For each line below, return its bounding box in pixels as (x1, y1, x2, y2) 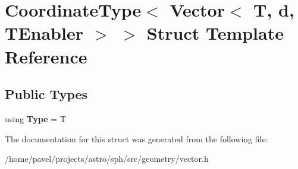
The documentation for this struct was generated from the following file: (5, 132, 268, 145)
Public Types (5, 85, 88, 103)
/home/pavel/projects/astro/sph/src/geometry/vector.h (5, 152, 209, 165)
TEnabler (5, 21, 83, 45)
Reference (5, 44, 87, 68)
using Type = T (5, 112, 66, 125)
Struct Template (146, 21, 284, 45)
